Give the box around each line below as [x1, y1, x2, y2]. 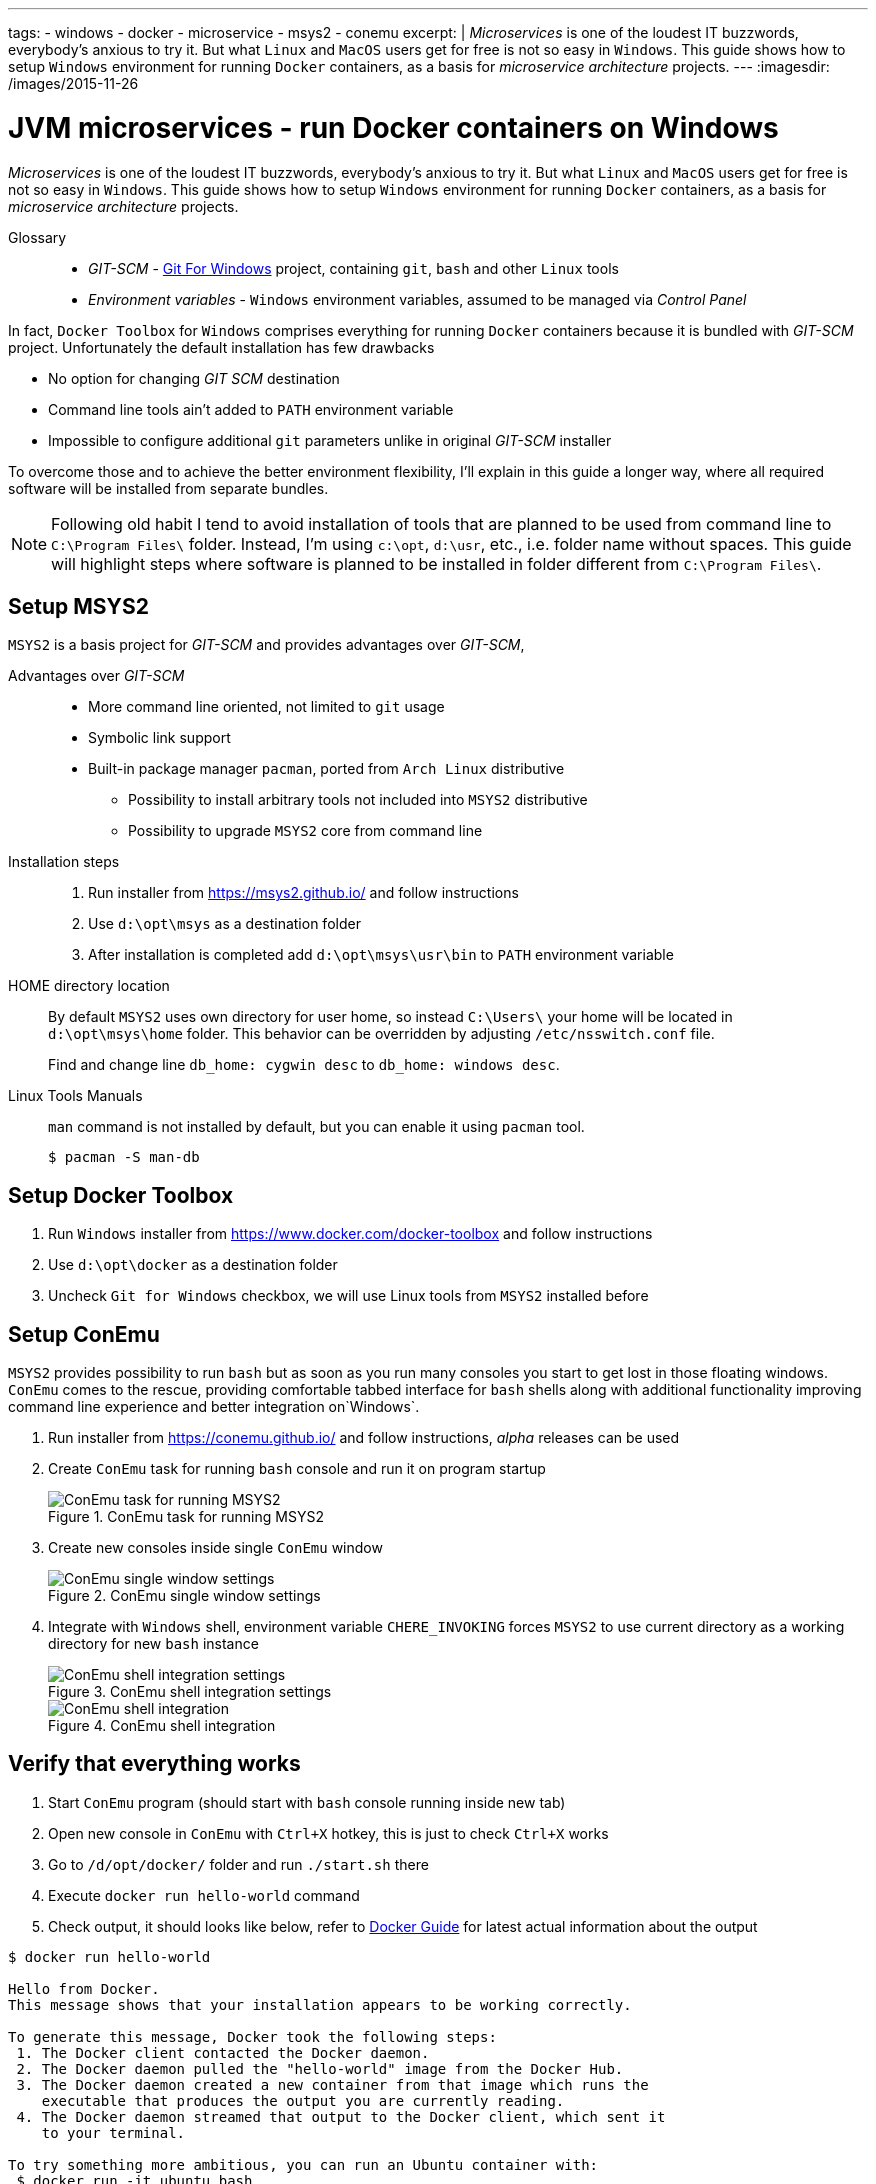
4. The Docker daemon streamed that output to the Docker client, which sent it [16, 2108, 666, 2125]
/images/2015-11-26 [8, 75, 139, 92]
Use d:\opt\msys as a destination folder [88, 915, 361, 933]
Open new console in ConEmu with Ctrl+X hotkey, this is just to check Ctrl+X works [48, 1824, 609, 1842]
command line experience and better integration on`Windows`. [8, 1398, 420, 1416]
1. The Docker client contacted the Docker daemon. [16, 2044, 430, 2061]
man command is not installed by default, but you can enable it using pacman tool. [48, 1118, 585, 1136]
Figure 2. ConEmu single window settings [48, 1587, 321, 1605]
